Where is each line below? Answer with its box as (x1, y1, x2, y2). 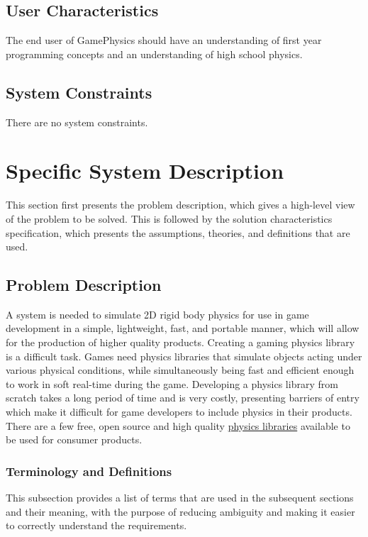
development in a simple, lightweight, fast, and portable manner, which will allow (6, 321, 359, 336)
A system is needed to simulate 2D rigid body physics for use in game (6, 306, 309, 321)
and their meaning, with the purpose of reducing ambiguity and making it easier (6, 504, 355, 519)
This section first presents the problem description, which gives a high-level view (6, 197, 355, 212)
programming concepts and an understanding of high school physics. (6, 46, 303, 61)
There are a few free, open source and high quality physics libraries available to (6, 418, 350, 433)
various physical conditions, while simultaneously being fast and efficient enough (6, 362, 355, 377)
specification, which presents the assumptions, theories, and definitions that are (6, 225, 350, 240)
